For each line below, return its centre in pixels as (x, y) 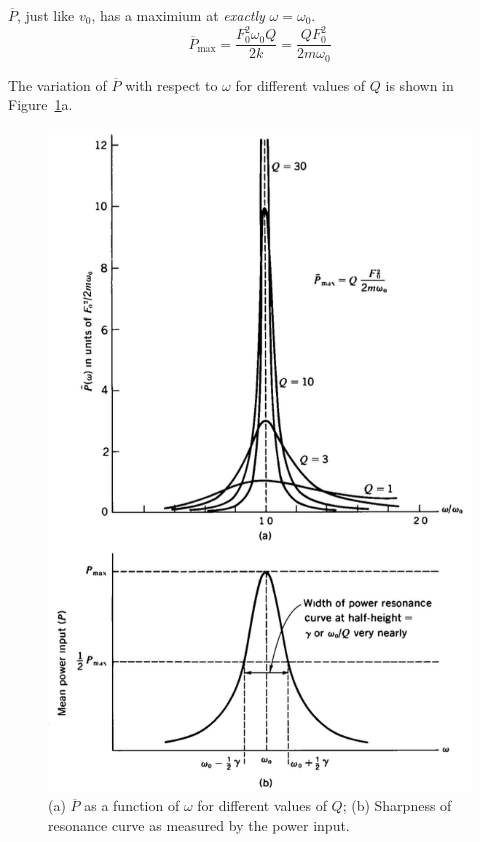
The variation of (57, 84)
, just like (46, 15)
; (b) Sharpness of (397, 805)
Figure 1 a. (40, 104)
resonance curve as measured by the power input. (199, 824)
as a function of (132, 805)
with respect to (171, 84)
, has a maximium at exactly (178, 15)
